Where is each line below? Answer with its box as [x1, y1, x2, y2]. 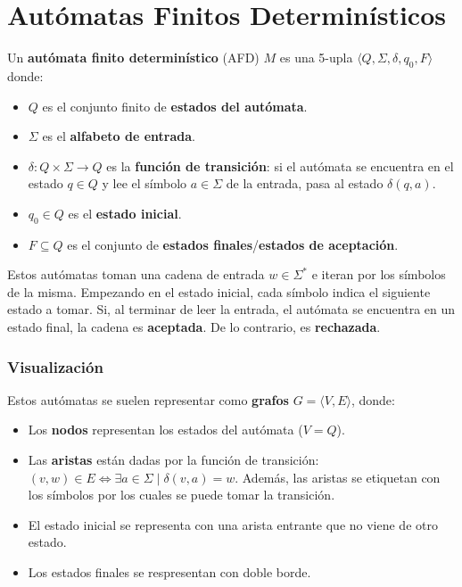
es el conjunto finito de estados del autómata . [42, 96, 308, 115]
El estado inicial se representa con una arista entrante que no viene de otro [28, 515, 438, 533]
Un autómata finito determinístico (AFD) [7, 48, 260, 67]
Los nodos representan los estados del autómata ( [28, 420, 303, 439]
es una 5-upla [279, 48, 353, 67]
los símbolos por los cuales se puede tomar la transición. [28, 485, 335, 504]
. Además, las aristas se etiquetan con [235, 467, 441, 486]
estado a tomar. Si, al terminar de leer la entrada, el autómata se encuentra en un [7, 300, 456, 318]
